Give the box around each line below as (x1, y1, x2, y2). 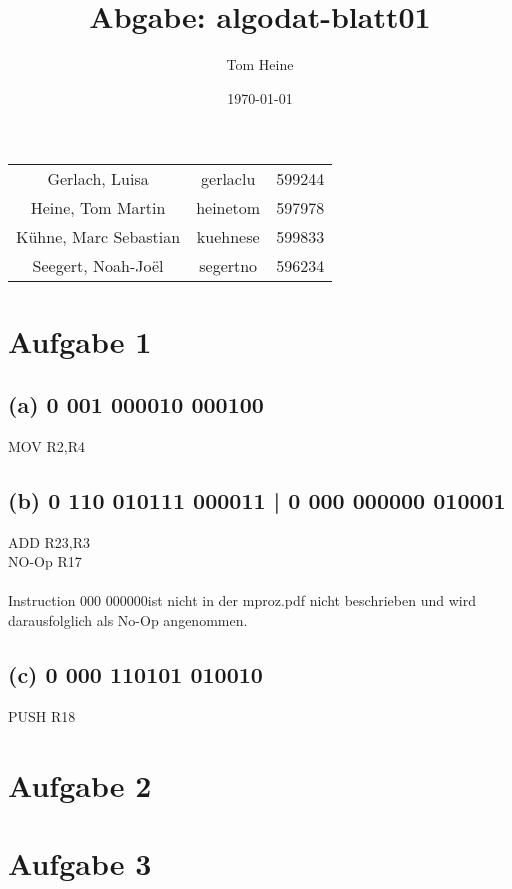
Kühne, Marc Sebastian (16, 225, 181, 249)
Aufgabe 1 (8, 320, 152, 361)
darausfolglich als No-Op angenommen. (8, 610, 248, 631)
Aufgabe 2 (8, 764, 152, 805)
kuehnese (196, 225, 260, 249)
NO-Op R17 (8, 551, 82, 572)
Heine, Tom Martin (30, 196, 166, 220)
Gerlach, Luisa (47, 167, 149, 191)
